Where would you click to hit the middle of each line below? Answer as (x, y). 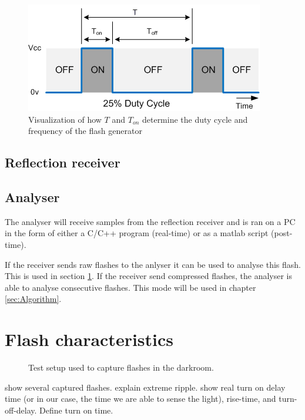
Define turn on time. (76, 410)
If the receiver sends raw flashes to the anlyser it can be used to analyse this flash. (153, 264)
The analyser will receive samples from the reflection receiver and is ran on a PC (150, 221)
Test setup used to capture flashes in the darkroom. (121, 367)
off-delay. (21, 410)
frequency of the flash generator (85, 131)
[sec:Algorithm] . (33, 299)
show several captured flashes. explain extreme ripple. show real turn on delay (145, 387)
